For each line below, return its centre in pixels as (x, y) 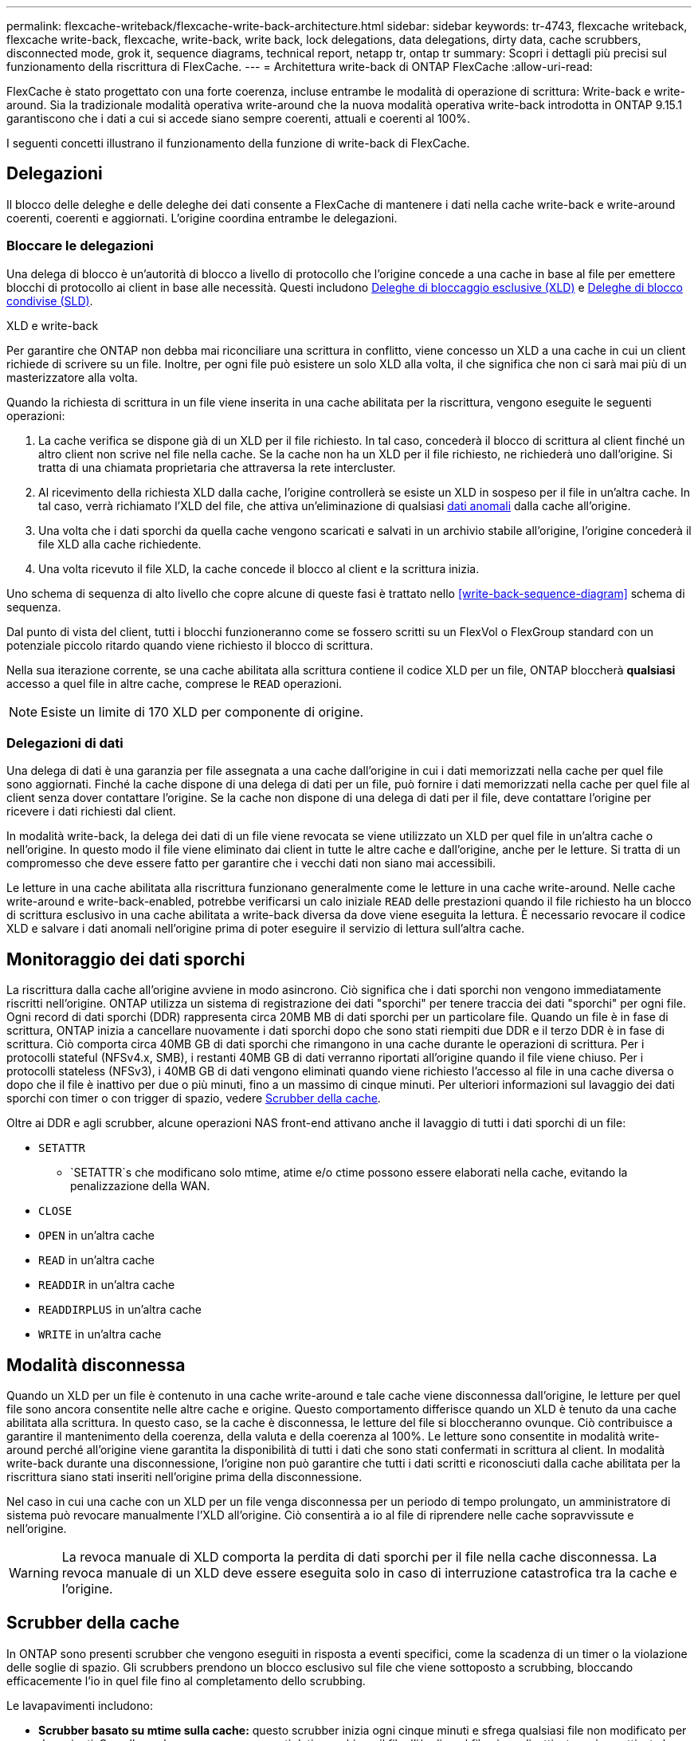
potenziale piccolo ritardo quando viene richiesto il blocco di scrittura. (190, 645)
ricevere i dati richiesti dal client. (91, 812)
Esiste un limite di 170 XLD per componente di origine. (202, 711)
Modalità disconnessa (96, 1365)
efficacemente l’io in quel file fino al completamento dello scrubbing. (186, 1680)
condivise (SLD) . (50, 301)
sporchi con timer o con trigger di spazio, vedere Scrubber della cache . (194, 1098)
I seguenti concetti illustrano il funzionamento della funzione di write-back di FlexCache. (238, 143)
